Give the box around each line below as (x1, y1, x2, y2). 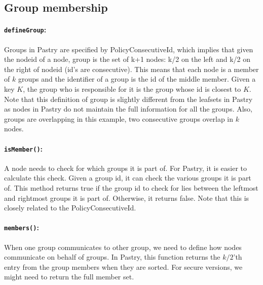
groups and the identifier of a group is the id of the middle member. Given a (18, 74, 256, 84)
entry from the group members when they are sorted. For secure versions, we (4, 261, 243, 272)
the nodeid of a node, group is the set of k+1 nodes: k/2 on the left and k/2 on (4, 54, 251, 64)
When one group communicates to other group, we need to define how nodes (4, 241, 242, 252)
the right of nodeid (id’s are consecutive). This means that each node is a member (4, 63, 259, 74)
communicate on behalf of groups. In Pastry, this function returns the (4, 252, 220, 262)
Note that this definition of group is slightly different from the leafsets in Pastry (4, 93, 253, 104)
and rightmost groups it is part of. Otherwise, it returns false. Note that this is (4, 192, 249, 203)
